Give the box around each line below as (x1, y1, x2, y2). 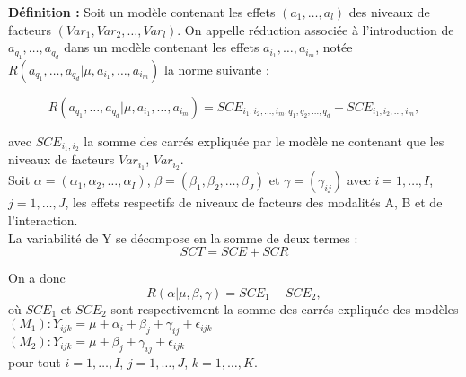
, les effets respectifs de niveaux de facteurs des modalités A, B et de (65, 193, 443, 212)
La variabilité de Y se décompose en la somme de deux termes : (8, 228, 358, 247)
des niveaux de (348, 3, 430, 21)
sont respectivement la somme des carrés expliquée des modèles (110, 299, 459, 318)
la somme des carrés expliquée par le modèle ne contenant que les (84, 131, 444, 150)
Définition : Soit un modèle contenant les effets (8, 3, 276, 21)
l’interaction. (8, 210, 78, 229)
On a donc (8, 268, 66, 287)
